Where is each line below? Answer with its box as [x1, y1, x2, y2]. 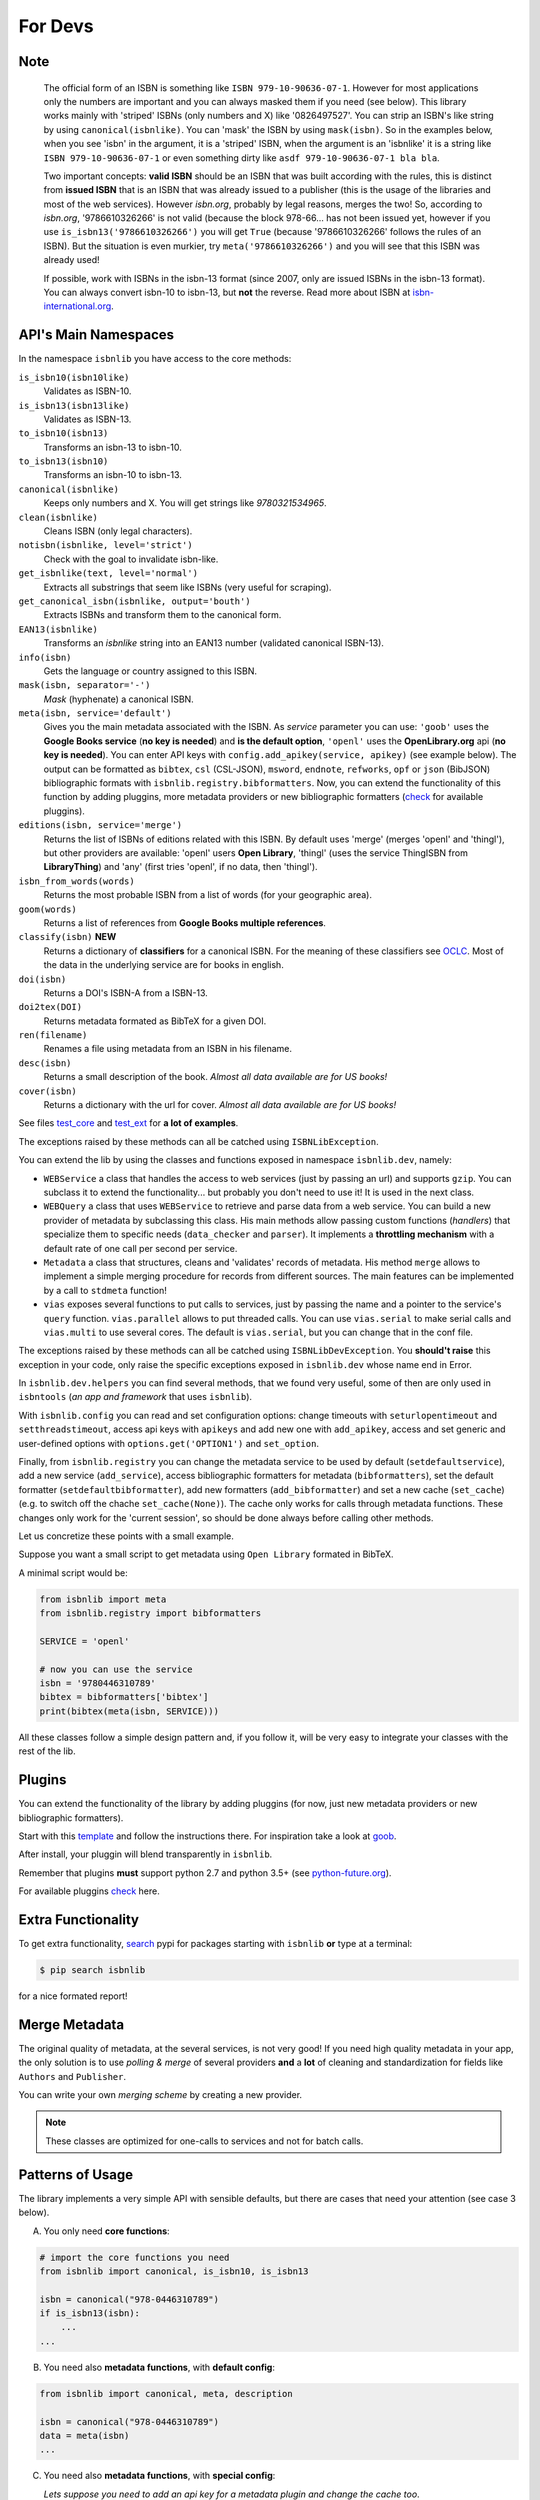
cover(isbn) [18, 1085, 77, 1097]
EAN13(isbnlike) [18, 623, 99, 635]
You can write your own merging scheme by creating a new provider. [18, 2089, 303, 2101]
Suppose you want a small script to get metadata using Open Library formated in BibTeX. [18, 1548, 394, 1560]
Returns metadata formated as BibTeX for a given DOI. [43, 1015, 267, 1027]
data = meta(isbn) [39, 2430, 130, 2441]
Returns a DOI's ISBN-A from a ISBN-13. [43, 986, 209, 999]
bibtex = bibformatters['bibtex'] [39, 1691, 209, 1703]
